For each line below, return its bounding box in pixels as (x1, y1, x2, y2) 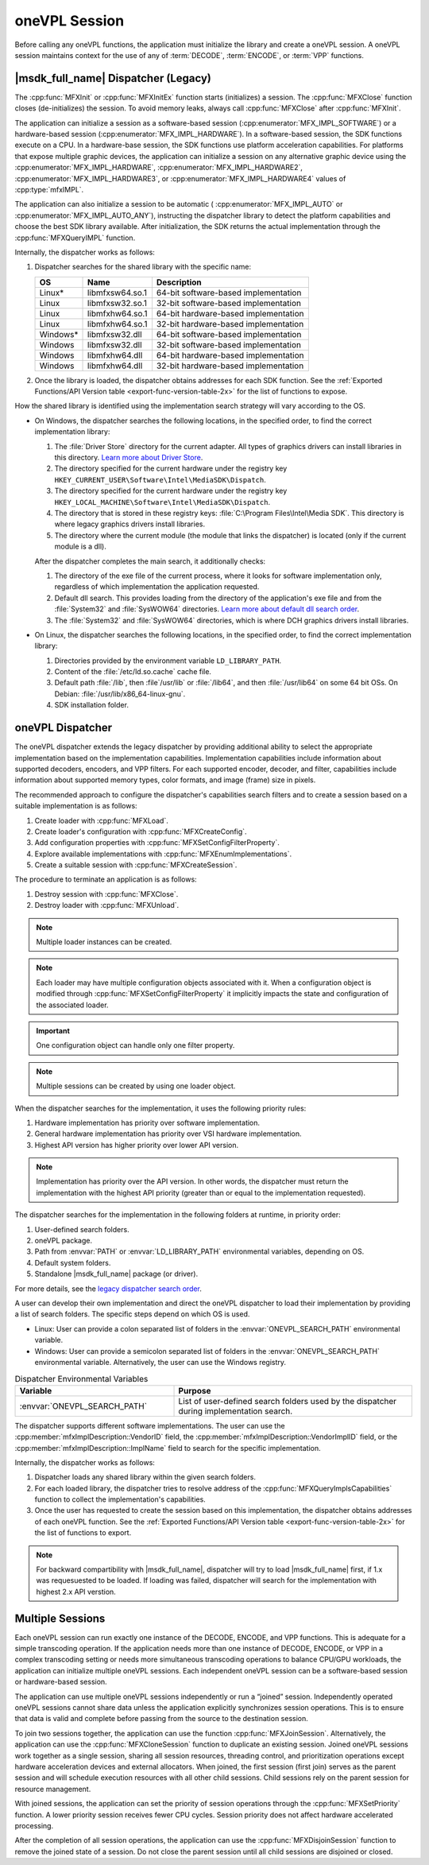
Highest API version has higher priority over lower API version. (34, 1140, 239, 1150)
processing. (14, 1820, 54, 1830)
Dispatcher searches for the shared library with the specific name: (34, 262, 252, 272)
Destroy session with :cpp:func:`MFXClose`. (34, 889, 179, 898)
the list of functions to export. (34, 1528, 132, 1537)
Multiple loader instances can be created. (36, 937, 172, 947)
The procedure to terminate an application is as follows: (14, 874, 198, 884)
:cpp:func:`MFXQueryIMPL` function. (14, 233, 136, 242)
